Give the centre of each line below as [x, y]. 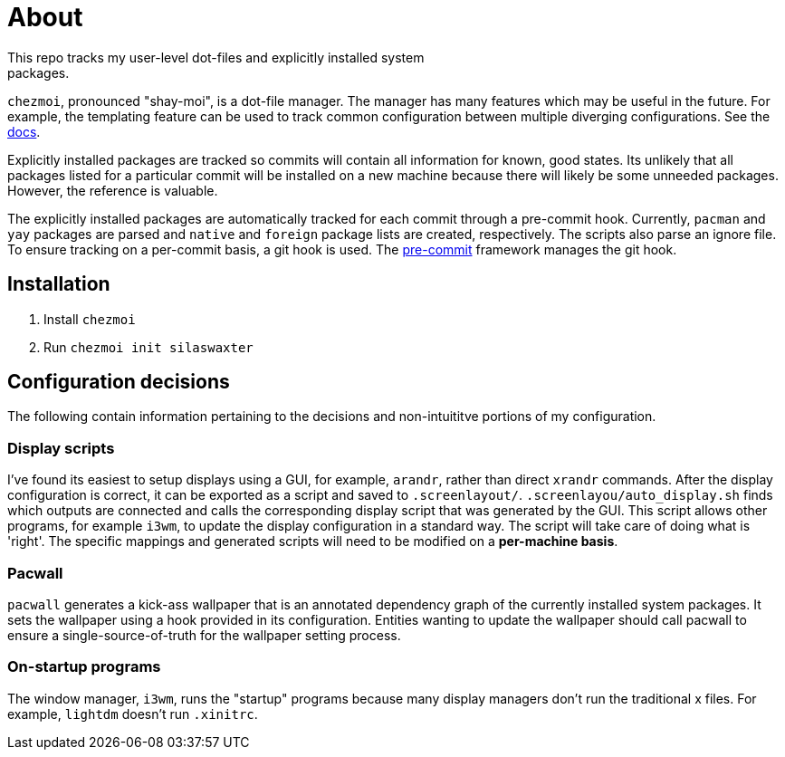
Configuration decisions [119, 382]
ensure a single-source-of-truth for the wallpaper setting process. [204, 635]
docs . [24, 131]
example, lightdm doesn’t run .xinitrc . [133, 714]
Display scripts [61, 448]
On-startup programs [84, 667]
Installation [59, 284]
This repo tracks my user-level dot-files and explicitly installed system [216, 57]
